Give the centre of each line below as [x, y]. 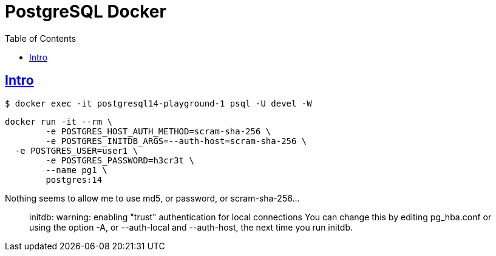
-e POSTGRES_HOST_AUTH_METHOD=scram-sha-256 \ [158, 131]
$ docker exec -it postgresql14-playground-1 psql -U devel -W [158, 103]
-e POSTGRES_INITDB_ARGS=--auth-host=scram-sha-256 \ [176, 141]
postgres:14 [74, 179]
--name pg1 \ [76, 170]
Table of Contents [41, 38]
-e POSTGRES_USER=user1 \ [76, 150]
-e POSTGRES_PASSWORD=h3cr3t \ [120, 160]
